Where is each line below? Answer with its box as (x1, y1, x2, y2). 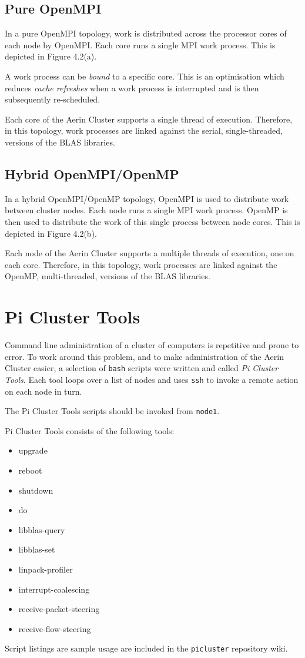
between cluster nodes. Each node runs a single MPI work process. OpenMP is (5, 204, 288, 216)
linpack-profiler (18, 563, 73, 575)
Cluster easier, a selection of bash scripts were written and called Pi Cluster (5, 362, 279, 374)
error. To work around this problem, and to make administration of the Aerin (5, 350, 284, 362)
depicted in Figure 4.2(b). (5, 227, 97, 239)
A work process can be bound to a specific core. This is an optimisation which (5, 70, 284, 82)
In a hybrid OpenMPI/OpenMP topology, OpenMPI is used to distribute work (5, 192, 289, 204)
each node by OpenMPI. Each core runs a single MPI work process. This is (5, 38, 276, 51)
